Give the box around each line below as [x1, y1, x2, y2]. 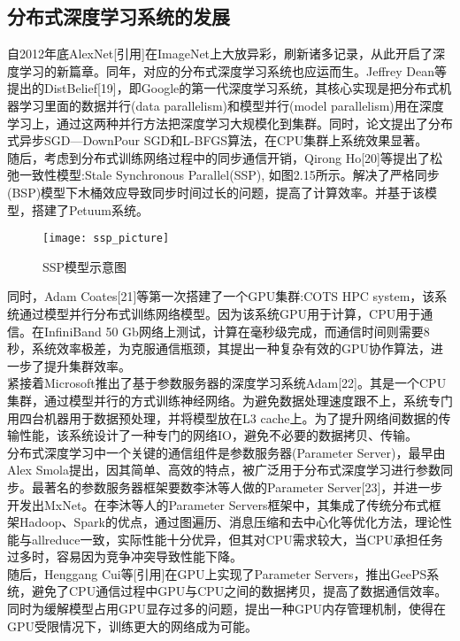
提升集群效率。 [43, 356, 131, 375]
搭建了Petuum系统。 [31, 200, 149, 219]
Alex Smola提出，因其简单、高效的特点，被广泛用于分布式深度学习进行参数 [7, 460, 441, 479]
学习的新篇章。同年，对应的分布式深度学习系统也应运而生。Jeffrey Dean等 [19, 61, 448, 80]
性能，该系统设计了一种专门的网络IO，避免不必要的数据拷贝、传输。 [19, 426, 418, 444]
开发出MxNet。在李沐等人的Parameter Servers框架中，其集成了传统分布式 [7, 495, 429, 514]
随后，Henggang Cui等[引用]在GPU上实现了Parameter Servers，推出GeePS [7, 564, 427, 583]
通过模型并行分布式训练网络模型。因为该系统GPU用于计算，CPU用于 [19, 304, 421, 322]
